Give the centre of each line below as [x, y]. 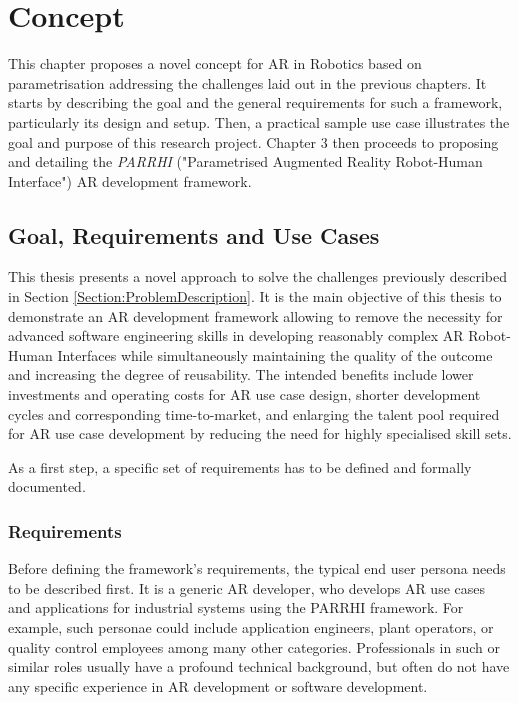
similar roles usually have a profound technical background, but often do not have [259, 666]
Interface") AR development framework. [130, 180]
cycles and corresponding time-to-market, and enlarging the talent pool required [254, 413]
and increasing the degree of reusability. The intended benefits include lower [241, 374]
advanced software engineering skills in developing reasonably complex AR [236, 335]
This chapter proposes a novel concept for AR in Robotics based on [215, 63]
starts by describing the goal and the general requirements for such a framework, [255, 102]
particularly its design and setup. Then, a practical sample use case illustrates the [259, 121]
